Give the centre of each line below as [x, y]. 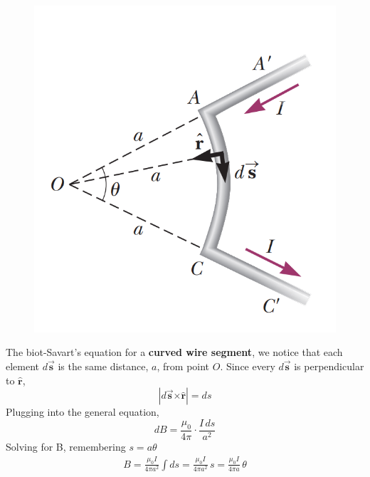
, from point [183, 366]
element [23, 366]
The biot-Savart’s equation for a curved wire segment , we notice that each [174, 352]
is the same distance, [103, 366]
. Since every [248, 366]
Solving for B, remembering [66, 446]
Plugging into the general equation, [83, 412]
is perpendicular [329, 366]
